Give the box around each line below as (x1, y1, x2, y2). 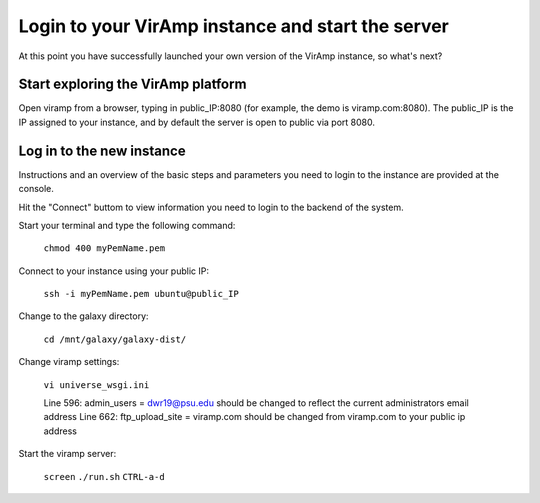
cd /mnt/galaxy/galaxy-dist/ (43, 333, 187, 345)
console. (18, 183, 55, 195)
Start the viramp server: (18, 448, 117, 460)
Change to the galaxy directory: (18, 310, 149, 322)
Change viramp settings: (18, 356, 120, 368)
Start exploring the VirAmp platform (18, 76, 247, 93)
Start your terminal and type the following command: (18, 219, 236, 231)
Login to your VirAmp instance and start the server (18, 15, 449, 37)
